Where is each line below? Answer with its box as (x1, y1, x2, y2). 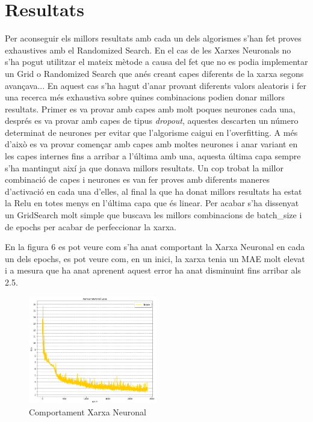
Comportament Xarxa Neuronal (29, 406, 146, 418)
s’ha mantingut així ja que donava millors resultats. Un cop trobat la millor (5, 161, 284, 174)
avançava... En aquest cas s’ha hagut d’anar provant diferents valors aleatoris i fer (5, 79, 307, 91)
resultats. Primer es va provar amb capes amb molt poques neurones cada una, (5, 102, 296, 115)
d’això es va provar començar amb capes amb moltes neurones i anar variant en (5, 138, 298, 150)
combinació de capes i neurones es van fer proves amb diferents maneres (5, 173, 270, 186)
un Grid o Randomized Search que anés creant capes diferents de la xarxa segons (5, 67, 304, 79)
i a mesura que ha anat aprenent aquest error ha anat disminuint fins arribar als (5, 264, 301, 277)
